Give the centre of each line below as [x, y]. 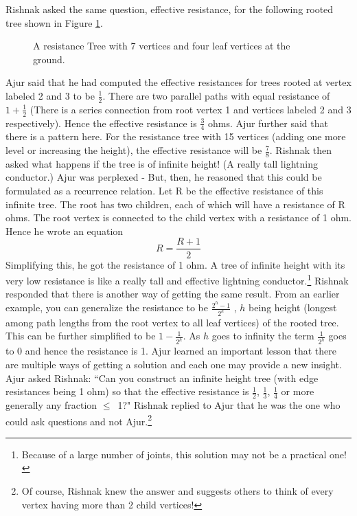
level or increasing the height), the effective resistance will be [134, 150]
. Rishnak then [300, 150]
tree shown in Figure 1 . [54, 22]
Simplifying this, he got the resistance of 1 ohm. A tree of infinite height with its [175, 264]
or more [298, 391]
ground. [49, 59]
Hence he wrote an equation [65, 231]
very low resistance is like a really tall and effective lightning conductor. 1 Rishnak [177, 279]
